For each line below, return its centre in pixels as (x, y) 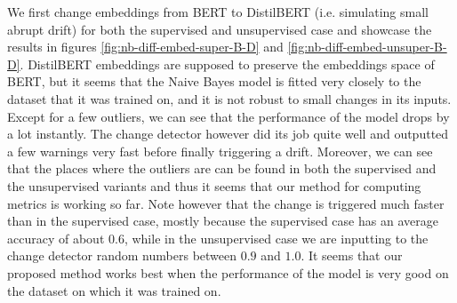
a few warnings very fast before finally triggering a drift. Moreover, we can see (220, 151)
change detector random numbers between (122, 255)
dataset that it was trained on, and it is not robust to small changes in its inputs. (229, 98)
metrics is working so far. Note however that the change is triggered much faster (226, 203)
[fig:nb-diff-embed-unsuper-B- (367, 47)
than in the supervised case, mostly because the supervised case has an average (223, 221)
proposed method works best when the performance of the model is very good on (228, 272)
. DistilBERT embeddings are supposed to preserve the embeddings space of (227, 64)
